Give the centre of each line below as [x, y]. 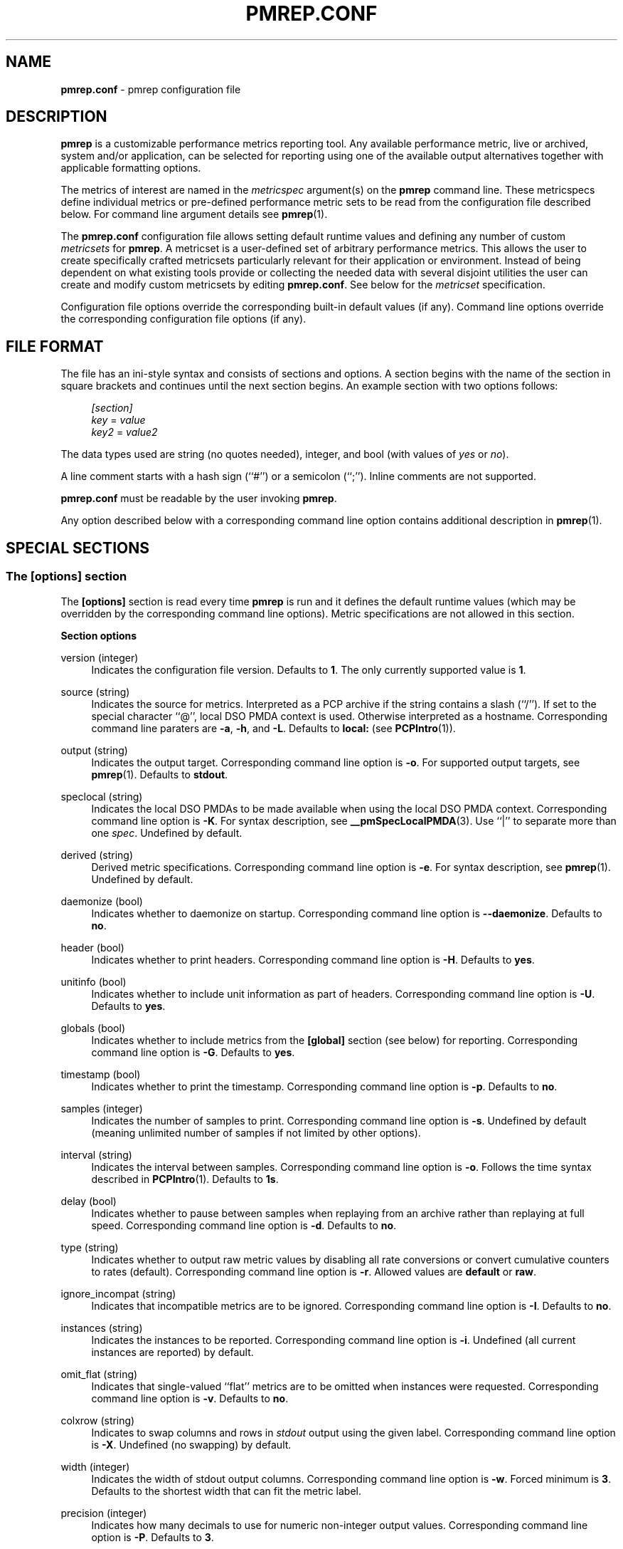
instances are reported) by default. [172, 1352]
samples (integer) [102, 1108]
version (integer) [100, 657]
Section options [99, 635]
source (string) [95, 692]
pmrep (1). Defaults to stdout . [160, 774]
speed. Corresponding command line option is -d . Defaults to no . [244, 1225]
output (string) [94, 750]
